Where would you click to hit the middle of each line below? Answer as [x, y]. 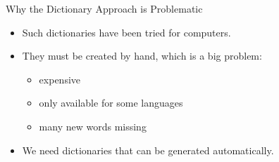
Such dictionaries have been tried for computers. [126, 32]
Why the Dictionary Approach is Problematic [104, 8]
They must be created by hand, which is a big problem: [142, 56]
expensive [60, 79]
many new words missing [93, 126]
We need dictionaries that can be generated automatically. [148, 150]
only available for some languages [111, 103]
